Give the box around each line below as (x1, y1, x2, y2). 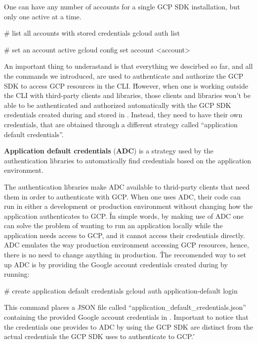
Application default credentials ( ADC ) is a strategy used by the (4, 146, 214, 156)
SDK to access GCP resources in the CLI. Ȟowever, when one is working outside (4, 80, 248, 91)
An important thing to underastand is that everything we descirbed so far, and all (4, 61, 253, 71)
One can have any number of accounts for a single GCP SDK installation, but (4, 1, 240, 11)
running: (4, 269, 30, 279)
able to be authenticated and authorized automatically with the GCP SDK (4, 99, 231, 110)
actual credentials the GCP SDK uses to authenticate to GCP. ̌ (4, 331, 196, 342)
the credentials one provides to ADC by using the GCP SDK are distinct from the (4, 321, 253, 332)
